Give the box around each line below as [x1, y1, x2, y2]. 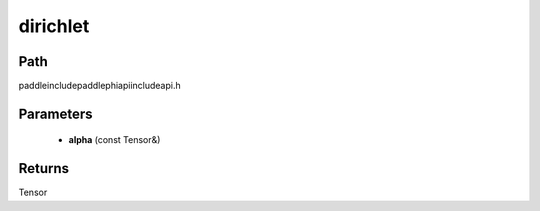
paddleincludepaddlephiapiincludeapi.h [18, 80, 181, 92]
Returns [18, 160, 70, 177]
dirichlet [18, 15, 90, 37]
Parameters [18, 105, 93, 122]
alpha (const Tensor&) [68, 134, 161, 146]
